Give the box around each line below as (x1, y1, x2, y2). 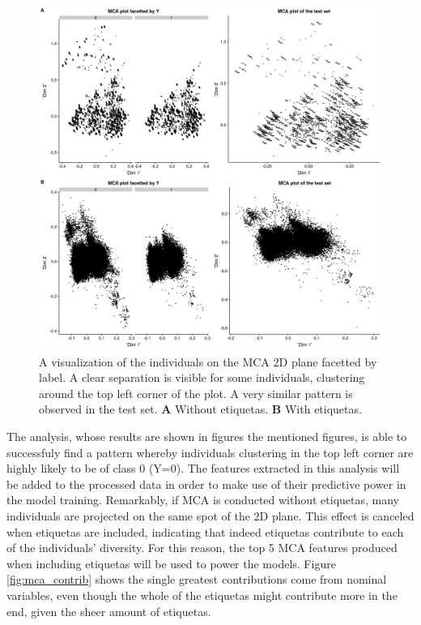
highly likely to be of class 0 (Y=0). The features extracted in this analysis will (6, 460, 400, 477)
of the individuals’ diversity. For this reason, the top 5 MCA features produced (6, 539, 398, 556)
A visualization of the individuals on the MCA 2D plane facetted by (39, 353, 377, 370)
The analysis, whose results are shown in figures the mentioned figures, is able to (6, 427, 407, 444)
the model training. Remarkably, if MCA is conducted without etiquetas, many (6, 491, 400, 508)
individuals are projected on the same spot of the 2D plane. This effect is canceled (6, 507, 415, 524)
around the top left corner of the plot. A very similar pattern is (39, 384, 353, 401)
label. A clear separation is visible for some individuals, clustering (39, 369, 365, 386)
